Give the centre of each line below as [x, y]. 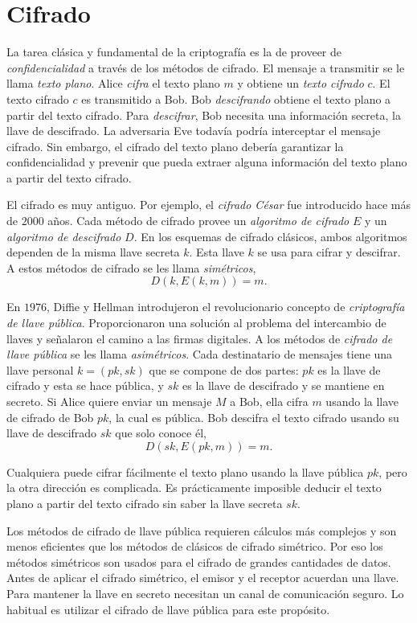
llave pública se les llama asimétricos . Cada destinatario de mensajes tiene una [200, 354]
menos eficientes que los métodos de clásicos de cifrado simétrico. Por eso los [195, 546]
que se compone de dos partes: [224, 369]
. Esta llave [217, 252]
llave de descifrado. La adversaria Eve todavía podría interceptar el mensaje [194, 131]
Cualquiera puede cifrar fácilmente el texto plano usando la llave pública [185, 471]
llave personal [40, 369]
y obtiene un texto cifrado [300, 83]
